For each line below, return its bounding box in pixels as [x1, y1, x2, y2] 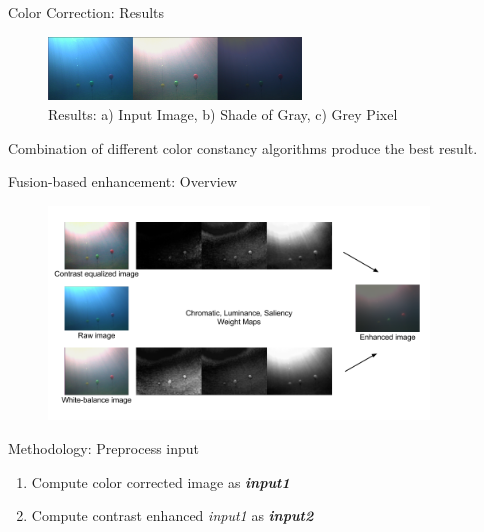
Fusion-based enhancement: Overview [8, 171, 238, 192]
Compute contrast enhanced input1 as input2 [31, 505, 314, 526]
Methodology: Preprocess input [8, 438, 200, 459]
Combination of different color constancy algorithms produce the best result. [8, 137, 478, 158]
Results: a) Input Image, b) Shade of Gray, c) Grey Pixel [48, 104, 398, 125]
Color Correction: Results [8, 2, 165, 22]
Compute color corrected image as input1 [31, 471, 290, 492]
